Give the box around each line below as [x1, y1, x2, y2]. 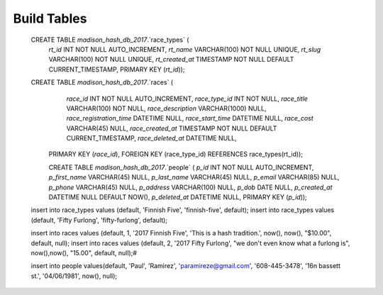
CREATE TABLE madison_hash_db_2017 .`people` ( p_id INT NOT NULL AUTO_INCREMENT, [48, 163, 314, 172]
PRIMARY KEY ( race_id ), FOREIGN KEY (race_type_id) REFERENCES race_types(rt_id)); [48, 150, 304, 159]
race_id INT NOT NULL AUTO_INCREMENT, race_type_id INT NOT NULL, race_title [66, 94, 309, 103]
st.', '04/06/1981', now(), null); [30, 272, 118, 280]
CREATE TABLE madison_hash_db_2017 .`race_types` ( [30, 35, 189, 44]
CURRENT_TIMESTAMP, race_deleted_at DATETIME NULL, [66, 134, 237, 143]
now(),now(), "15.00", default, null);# [30, 248, 138, 257]
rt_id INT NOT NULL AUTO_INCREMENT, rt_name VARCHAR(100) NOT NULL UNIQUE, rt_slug [48, 45, 321, 53]
